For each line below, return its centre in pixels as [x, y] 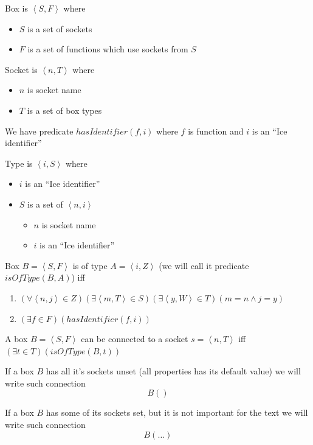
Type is [19, 163]
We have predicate [39, 131]
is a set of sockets [60, 28]
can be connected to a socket [135, 339]
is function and [216, 131]
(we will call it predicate [204, 265]
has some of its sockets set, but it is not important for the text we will [177, 412]
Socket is [21, 69]
